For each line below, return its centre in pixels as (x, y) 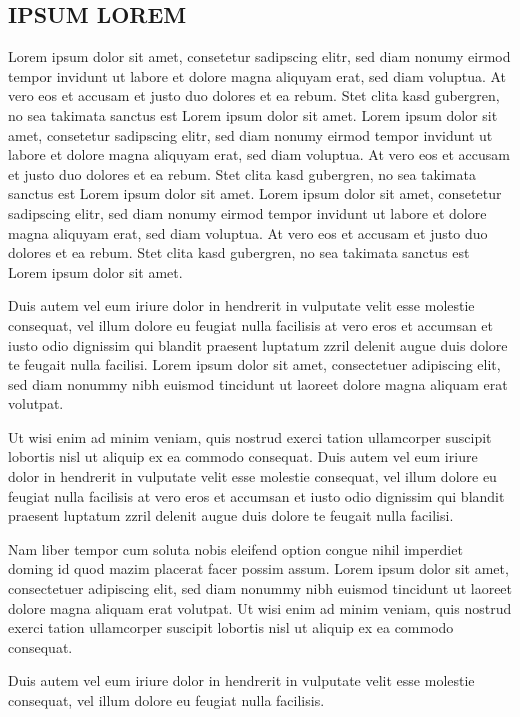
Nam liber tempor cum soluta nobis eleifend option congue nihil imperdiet (235, 548)
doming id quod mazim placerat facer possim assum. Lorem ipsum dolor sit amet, (258, 568)
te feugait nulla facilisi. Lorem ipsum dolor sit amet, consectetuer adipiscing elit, (254, 364)
